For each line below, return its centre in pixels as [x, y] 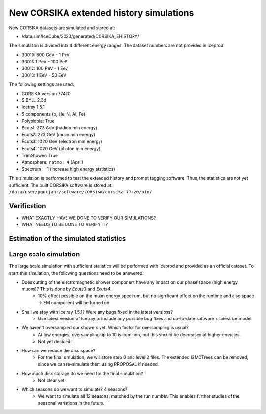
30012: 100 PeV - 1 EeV [45, 68]
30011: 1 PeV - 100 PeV [44, 62]
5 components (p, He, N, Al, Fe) [53, 114]
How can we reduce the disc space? [58, 350]
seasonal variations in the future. [71, 403]
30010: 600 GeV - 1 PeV [46, 55]
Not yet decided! [55, 342]
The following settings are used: [42, 84]
